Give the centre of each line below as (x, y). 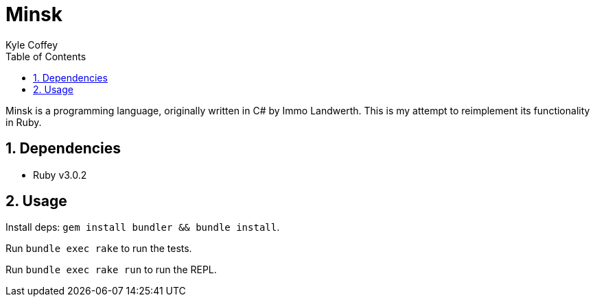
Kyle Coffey (32, 45)
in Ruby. (24, 122)
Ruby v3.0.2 (60, 175)
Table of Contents (46, 56)
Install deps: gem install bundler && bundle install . (143, 227)
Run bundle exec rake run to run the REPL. (111, 270)
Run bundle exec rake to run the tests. (99, 249)
